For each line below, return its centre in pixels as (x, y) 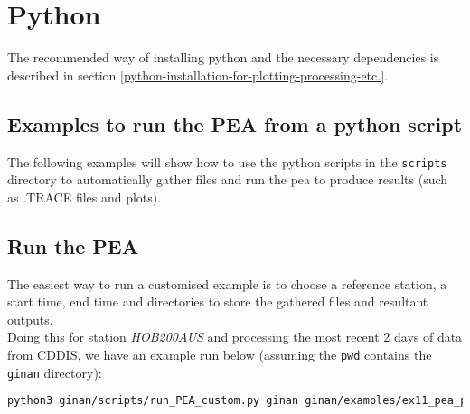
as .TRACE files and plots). (85, 197)
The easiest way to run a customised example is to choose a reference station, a (227, 283)
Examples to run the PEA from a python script (235, 123)
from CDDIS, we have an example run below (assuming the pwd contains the (220, 354)
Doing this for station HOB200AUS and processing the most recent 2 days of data (235, 337)
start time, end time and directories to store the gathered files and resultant (218, 301)
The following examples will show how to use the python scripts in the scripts (227, 161)
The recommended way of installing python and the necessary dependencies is (223, 57)
